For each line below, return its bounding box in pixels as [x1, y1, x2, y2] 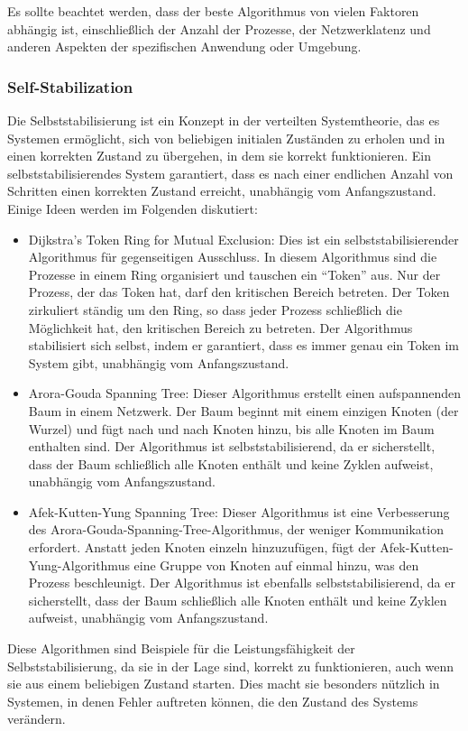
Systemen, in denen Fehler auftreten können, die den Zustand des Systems [7, 691, 418, 710]
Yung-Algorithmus [28, 555, 130, 574]
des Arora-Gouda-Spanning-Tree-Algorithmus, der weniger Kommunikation [28, 520, 444, 539]
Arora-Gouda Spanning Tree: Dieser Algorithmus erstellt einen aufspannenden [28, 384, 462, 403]
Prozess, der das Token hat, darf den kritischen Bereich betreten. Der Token [28, 282, 450, 301]
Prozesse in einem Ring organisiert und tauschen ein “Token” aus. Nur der [28, 264, 441, 283]
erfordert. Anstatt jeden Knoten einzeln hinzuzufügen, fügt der [28, 538, 376, 557]
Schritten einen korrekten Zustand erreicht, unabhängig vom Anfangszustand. [7, 181, 436, 200]
